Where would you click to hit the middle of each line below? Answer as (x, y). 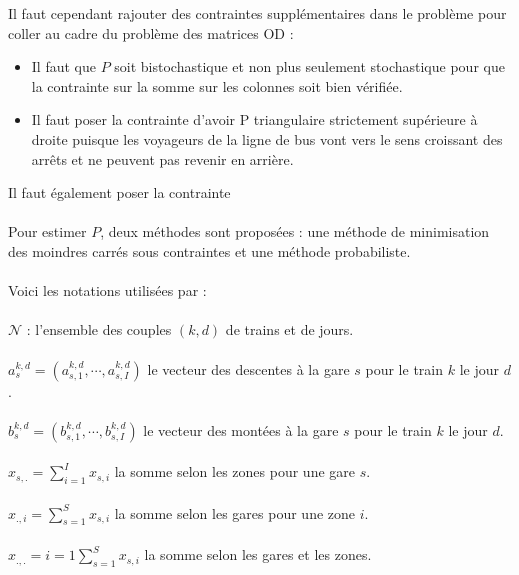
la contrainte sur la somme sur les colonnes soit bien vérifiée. (217, 85)
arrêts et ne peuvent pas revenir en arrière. (162, 158)
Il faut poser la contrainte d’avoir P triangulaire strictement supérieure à (254, 119)
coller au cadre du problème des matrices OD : (151, 32)
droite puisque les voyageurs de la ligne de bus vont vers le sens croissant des (267, 138)
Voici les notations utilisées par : (107, 290)
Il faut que (63, 66)
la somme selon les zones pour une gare (235, 471)
